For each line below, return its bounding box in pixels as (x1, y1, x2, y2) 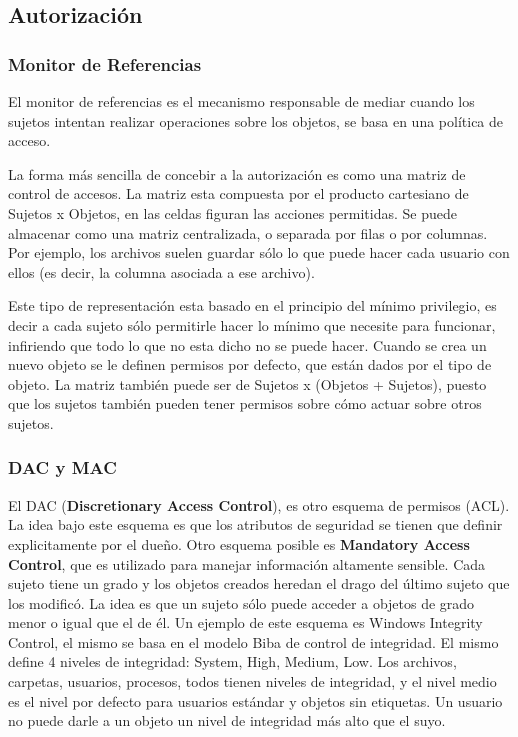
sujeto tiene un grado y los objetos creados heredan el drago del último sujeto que (8, 573, 510, 594)
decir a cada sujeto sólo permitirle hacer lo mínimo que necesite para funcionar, (8, 314, 496, 335)
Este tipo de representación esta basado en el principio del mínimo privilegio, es (8, 295, 497, 316)
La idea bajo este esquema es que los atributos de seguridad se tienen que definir (8, 514, 503, 535)
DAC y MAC (8, 455, 117, 480)
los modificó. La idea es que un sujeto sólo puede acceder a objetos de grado (8, 592, 475, 613)
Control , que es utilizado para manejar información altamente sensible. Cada (8, 553, 486, 574)
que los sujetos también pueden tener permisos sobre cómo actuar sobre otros (8, 393, 482, 414)
